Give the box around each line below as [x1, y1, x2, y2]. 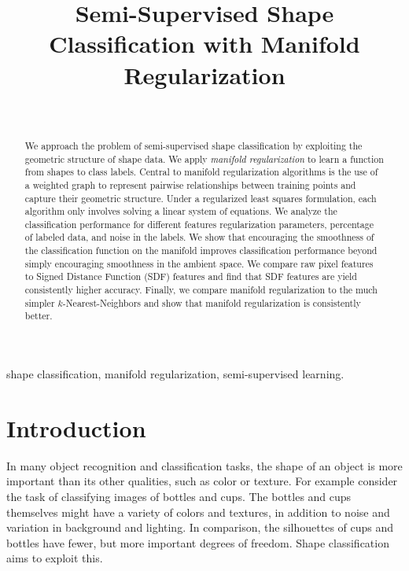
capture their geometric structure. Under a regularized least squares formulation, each [24, 191, 377, 204]
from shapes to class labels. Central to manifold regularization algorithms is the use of [24, 165, 378, 179]
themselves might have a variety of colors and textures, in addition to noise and [6, 503, 390, 520]
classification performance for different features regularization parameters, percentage [24, 217, 374, 230]
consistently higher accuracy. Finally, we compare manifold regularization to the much [24, 283, 378, 297]
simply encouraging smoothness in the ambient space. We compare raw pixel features [24, 256, 374, 270]
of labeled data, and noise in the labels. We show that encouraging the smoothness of [24, 230, 374, 244]
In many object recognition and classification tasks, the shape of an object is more [6, 457, 403, 473]
